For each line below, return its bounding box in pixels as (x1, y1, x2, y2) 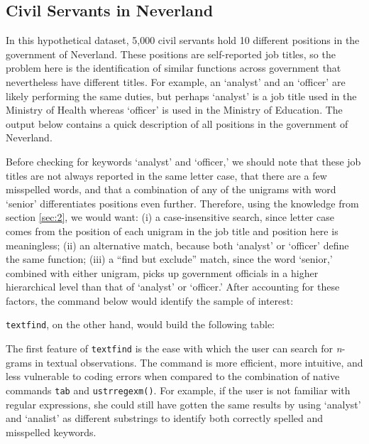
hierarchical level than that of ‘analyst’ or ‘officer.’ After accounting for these (6, 279, 340, 294)
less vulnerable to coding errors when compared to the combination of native (6, 369, 340, 384)
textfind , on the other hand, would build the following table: (6, 317, 275, 332)
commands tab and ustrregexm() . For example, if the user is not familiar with (6, 382, 351, 397)
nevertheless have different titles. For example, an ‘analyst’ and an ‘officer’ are (6, 74, 346, 89)
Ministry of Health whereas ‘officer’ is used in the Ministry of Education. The (6, 102, 343, 117)
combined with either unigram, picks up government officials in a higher (6, 265, 319, 280)
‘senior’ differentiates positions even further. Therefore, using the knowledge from (6, 195, 359, 210)
